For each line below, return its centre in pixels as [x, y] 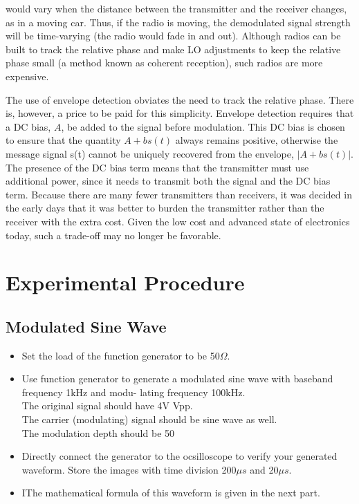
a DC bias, [28, 126]
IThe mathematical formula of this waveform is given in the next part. [171, 493]
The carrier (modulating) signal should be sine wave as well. [149, 419]
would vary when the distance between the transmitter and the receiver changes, [176, 8]
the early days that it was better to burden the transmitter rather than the [165, 208]
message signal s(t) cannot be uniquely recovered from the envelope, [150, 153]
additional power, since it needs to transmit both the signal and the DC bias [168, 181]
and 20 [264, 469]
